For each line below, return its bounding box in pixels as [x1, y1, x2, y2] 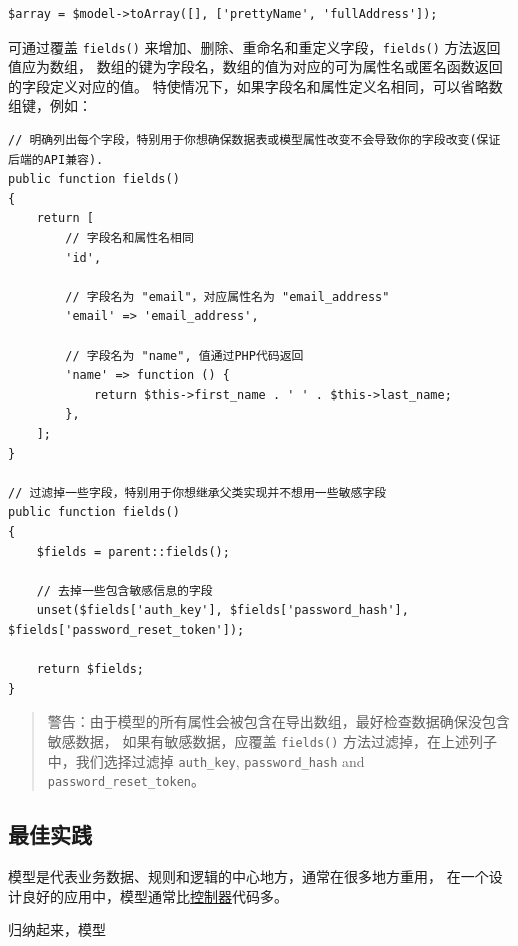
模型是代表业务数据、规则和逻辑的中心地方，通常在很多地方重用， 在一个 [8, 866, 489, 887]
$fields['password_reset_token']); [8, 622, 245, 637]
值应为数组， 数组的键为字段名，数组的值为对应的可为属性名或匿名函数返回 [8, 56, 503, 77]
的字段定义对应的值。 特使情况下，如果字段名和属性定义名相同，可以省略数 [8, 75, 503, 96]
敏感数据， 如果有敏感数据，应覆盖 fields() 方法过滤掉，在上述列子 [47, 730, 498, 751]
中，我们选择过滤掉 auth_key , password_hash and [47, 750, 365, 771]
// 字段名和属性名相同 [65, 231, 194, 245]
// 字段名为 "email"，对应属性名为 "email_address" [65, 289, 390, 304]
